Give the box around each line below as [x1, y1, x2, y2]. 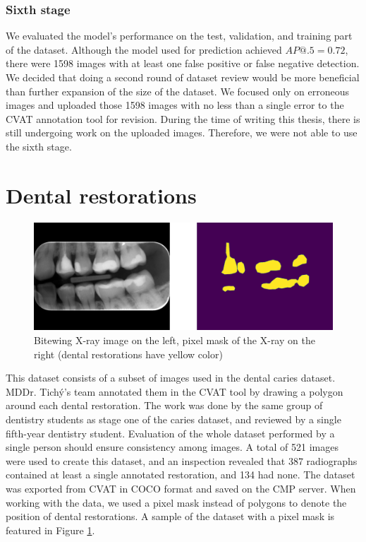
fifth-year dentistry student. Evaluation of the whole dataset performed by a [6, 425, 335, 440]
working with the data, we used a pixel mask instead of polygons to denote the [6, 495, 347, 509]
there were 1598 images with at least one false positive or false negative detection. [6, 56, 360, 71]
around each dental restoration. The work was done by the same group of [6, 398, 323, 413]
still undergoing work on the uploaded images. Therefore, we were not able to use [6, 125, 358, 140]
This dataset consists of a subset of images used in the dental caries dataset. [6, 370, 336, 385]
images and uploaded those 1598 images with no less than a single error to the [6, 98, 344, 112]
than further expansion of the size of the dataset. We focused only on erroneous [6, 83, 350, 98]
